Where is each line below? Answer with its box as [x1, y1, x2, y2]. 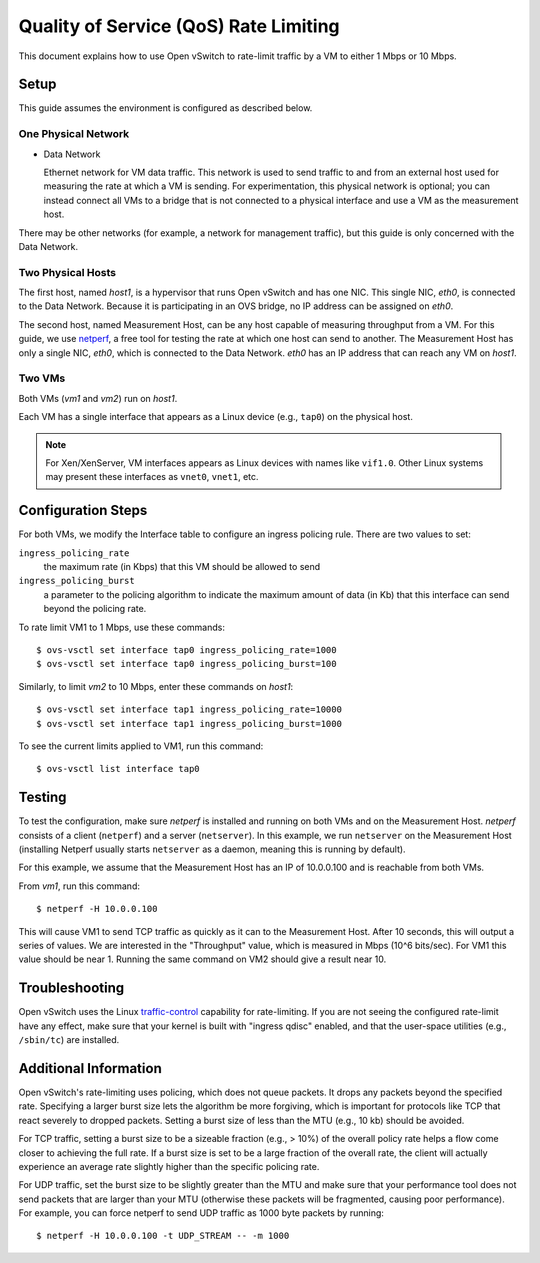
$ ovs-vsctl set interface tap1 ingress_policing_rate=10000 [36, 704, 342, 715]
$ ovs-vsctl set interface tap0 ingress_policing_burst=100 [36, 658, 337, 670]
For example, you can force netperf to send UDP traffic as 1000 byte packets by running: [18, 1207, 385, 1219]
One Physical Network [18, 127, 130, 141]
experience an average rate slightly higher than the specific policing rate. [18, 1160, 320, 1172]
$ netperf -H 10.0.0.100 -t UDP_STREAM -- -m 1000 [36, 1230, 290, 1242]
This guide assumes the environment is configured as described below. [18, 102, 313, 114]
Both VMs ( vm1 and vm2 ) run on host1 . [18, 392, 178, 404]
